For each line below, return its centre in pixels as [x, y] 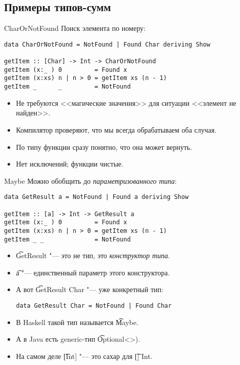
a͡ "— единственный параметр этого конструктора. [93, 272]
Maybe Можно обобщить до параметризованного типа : [90, 180]
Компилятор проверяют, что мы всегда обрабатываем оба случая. [116, 129]
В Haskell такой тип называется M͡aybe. [77, 322]
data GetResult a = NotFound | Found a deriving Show [97, 197]
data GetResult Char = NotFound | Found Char [94, 306]
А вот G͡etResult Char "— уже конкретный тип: [90, 289]
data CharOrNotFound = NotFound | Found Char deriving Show [107, 44]
